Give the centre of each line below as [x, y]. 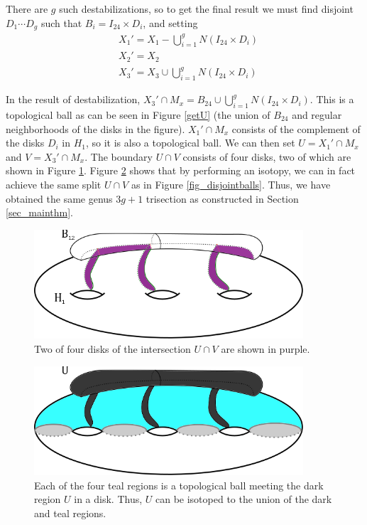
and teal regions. [70, 513]
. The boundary [119, 156]
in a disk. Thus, [108, 499]
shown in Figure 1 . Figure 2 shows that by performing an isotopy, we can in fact [181, 170]
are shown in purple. [265, 348]
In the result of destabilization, [73, 99]
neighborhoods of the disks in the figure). [95, 128]
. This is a [332, 99]
